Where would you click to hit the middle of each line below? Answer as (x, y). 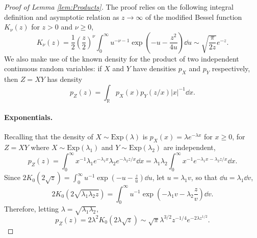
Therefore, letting (32, 209)
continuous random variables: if (53, 68)
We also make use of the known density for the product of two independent (122, 58)
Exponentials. (29, 117)
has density (65, 79)
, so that (204, 177)
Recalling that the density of (49, 137)
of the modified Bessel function (194, 17)
